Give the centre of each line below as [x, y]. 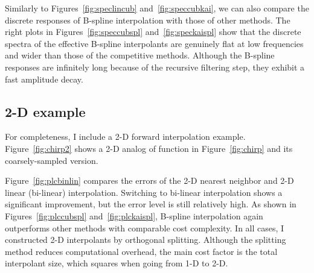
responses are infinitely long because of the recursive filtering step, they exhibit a [155, 67]
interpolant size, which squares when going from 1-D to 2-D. [117, 263]
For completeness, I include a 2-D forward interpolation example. [125, 136]
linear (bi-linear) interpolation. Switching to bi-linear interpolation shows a [144, 192]
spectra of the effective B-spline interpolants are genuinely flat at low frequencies [154, 43]
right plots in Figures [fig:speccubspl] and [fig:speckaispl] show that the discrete [153, 32]
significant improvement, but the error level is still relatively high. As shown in [151, 204]
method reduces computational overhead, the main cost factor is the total [141, 251]
